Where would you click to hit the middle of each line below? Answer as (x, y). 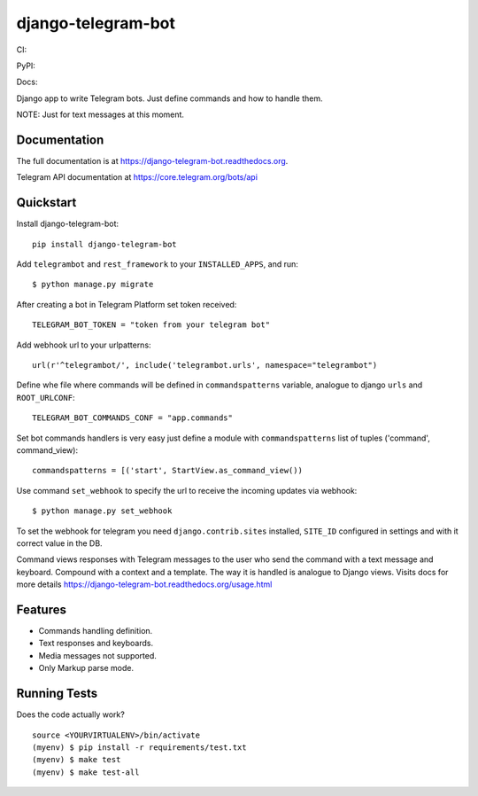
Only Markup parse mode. (86, 668)
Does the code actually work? (71, 714)
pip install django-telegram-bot (104, 244)
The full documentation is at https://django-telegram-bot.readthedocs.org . (152, 161)
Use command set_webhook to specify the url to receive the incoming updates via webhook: (187, 490)
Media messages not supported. (97, 655)
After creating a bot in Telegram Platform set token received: (127, 304)
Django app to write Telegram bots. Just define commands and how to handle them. (170, 98)
